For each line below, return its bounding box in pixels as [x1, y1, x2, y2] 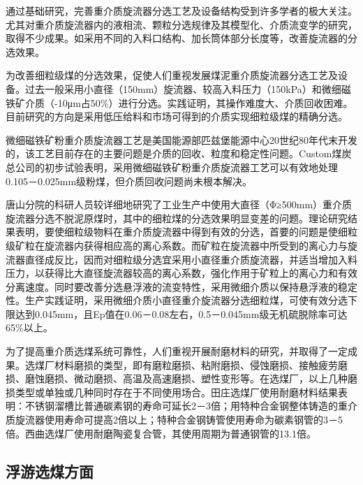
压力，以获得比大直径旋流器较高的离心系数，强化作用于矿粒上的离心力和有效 [6, 266, 357, 280]
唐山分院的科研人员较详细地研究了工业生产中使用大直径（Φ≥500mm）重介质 [6, 197, 353, 212]
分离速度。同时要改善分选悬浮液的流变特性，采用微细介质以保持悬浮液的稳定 [6, 279, 357, 294]
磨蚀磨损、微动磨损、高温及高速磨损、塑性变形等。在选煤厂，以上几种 [24, 371, 348, 386]
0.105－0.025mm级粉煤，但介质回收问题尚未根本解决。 [6, 173, 253, 188]
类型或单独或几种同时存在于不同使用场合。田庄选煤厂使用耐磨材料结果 [15, 384, 338, 399]
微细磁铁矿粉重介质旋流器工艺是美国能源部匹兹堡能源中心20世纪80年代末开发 [6, 132, 357, 147]
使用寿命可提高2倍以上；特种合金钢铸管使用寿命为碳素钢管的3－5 [44, 412, 343, 427]
